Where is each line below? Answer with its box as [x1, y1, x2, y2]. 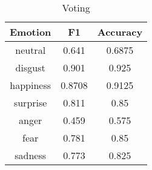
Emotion [10, 25, 51, 39]
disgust [15, 60, 45, 74]
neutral [15, 43, 46, 57]
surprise [13, 96, 47, 110]
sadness [15, 148, 47, 162]
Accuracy [97, 25, 143, 39]
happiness [10, 78, 51, 92]
